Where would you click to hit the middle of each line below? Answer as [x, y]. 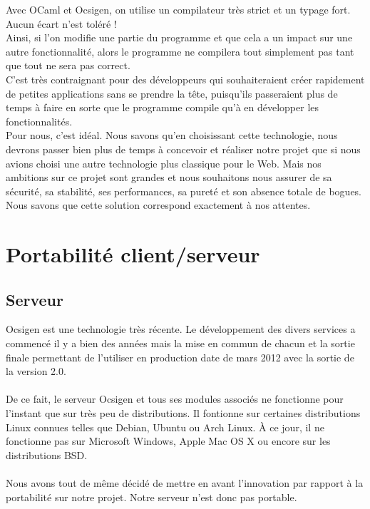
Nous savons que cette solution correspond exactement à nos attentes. [158, 205]
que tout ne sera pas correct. [68, 65]
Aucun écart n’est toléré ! [61, 23]
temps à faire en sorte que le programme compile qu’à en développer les [163, 107]
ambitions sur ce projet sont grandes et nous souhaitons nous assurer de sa [169, 177]
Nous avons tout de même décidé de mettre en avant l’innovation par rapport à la [185, 483]
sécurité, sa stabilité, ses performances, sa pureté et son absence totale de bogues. [184, 191]
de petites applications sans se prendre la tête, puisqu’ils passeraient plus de [172, 93]
